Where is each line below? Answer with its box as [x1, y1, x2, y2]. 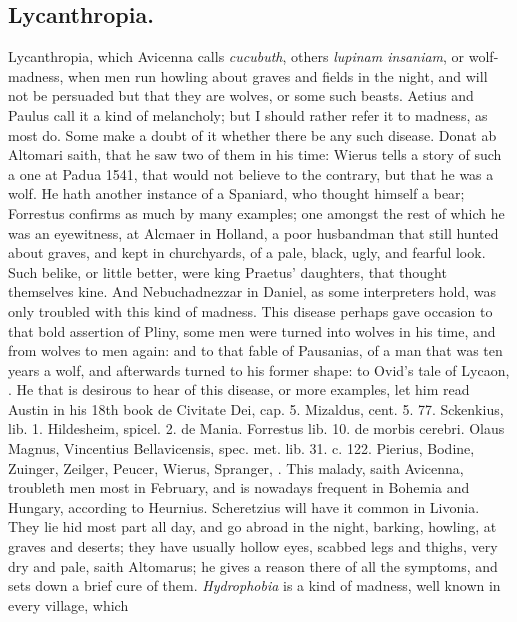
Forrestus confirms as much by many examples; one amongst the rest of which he [8, 202, 505, 223]
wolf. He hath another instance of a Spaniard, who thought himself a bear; [8, 183, 465, 204]
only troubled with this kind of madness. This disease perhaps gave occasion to [8, 300, 493, 321]
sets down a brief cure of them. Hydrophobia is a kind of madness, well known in [8, 575, 501, 596]
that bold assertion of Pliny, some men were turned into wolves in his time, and [8, 320, 496, 341]
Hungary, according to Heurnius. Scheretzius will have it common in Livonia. [8, 496, 480, 517]
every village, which [8, 594, 129, 615]
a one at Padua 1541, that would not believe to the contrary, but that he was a [8, 163, 494, 184]
